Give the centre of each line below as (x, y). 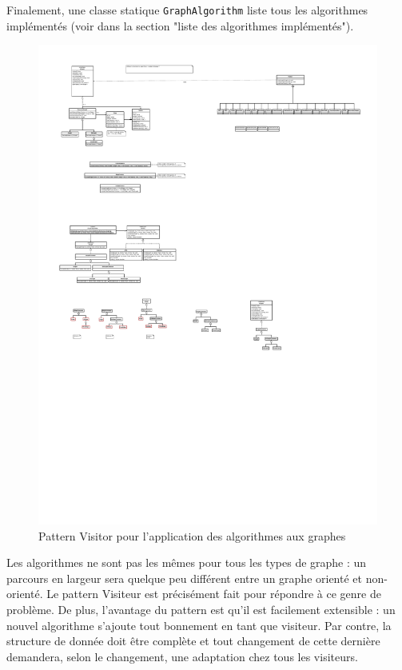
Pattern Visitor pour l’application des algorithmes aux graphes (192, 535)
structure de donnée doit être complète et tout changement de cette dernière (193, 641)
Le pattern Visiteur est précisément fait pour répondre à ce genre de (214, 594)
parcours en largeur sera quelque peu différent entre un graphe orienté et (185, 578)
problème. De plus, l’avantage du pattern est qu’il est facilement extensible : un (201, 609)
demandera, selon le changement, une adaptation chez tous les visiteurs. (182, 656)
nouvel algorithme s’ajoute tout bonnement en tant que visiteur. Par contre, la (199, 625)
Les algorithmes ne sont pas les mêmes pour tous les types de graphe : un (187, 562)
